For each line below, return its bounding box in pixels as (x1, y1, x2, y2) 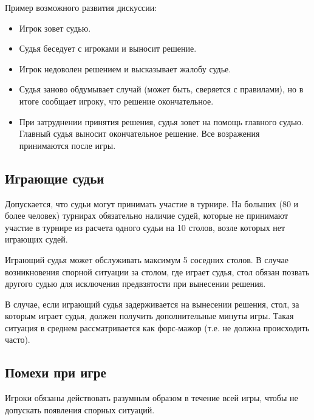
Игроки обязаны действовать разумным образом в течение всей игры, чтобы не (5, 391, 298, 404)
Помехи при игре (5, 363, 106, 382)
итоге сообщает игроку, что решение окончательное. (19, 94, 214, 107)
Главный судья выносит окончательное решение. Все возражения (19, 127, 260, 140)
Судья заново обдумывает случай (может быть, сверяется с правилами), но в (19, 83, 304, 95)
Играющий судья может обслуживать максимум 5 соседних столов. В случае (5, 253, 288, 266)
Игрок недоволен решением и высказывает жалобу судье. (19, 62, 231, 75)
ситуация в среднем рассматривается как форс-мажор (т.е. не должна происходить (5, 321, 310, 334)
